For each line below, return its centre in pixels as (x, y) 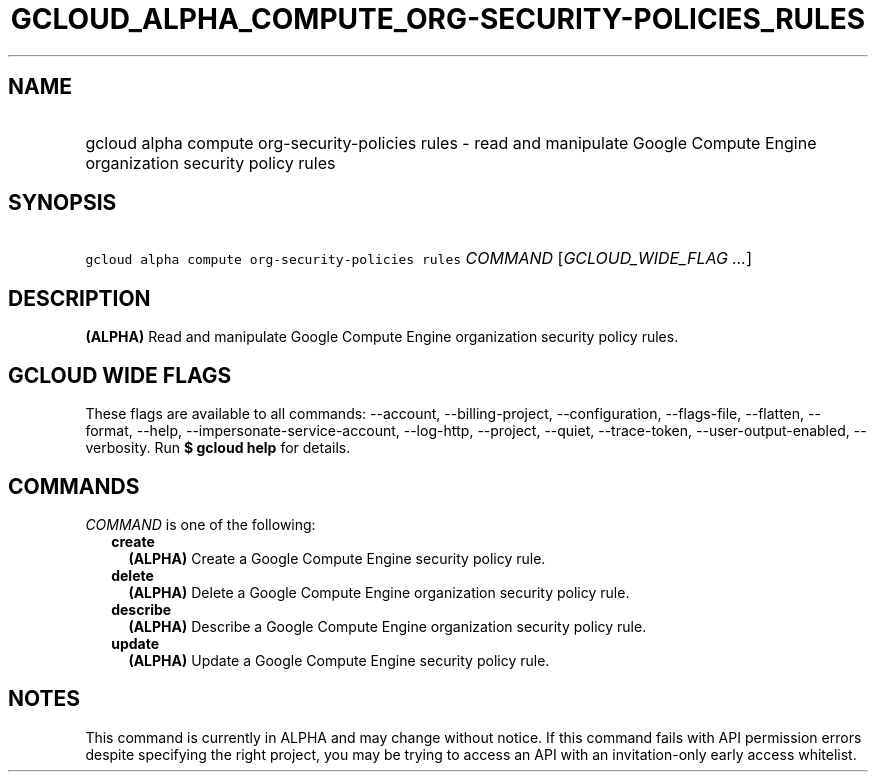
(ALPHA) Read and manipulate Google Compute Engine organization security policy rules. (382, 337)
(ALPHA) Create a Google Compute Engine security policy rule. (337, 558)
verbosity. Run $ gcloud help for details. (218, 448)
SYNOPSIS (62, 203)
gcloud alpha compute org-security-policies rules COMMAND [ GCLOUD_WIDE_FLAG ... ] (419, 258)
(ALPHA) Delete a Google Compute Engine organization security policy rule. (379, 592)
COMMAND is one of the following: (200, 524)
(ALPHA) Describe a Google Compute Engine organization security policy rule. (387, 626)
